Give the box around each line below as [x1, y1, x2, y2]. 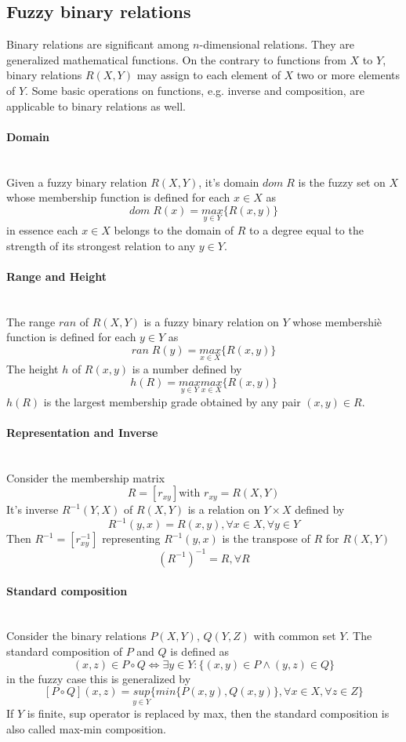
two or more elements [296, 67, 401, 83]
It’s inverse [6, 501, 59, 518]
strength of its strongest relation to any [6, 237, 196, 253]
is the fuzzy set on [298, 173, 386, 190]
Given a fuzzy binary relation [6, 173, 147, 190]
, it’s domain [198, 173, 259, 190]
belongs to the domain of [114, 221, 234, 238]
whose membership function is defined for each [6, 189, 230, 206]
